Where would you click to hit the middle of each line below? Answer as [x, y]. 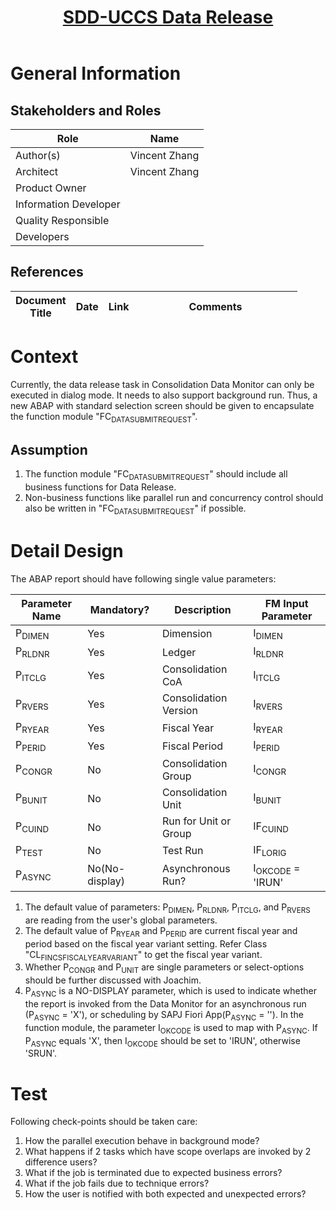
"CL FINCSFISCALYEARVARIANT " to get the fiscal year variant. [143, 955]
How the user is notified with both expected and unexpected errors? [165, 1194]
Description [203, 609]
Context [44, 357]
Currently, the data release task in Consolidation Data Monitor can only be [162, 384]
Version [179, 711]
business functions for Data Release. [100, 487]
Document [41, 300]
